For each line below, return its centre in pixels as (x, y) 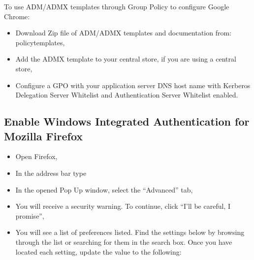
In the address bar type (51, 173)
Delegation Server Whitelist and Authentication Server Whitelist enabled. (127, 95)
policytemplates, (40, 42)
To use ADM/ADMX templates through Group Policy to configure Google (117, 6)
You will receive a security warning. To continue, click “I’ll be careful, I (123, 206)
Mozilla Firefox (44, 136)
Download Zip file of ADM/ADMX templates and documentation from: (124, 33)
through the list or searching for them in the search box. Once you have (124, 242)
